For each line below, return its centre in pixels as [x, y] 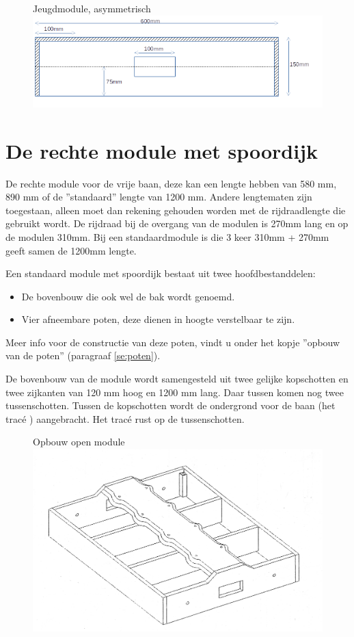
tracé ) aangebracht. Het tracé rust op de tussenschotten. [125, 418]
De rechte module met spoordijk [162, 150]
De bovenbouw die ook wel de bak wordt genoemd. [128, 296]
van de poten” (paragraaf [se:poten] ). [83, 355]
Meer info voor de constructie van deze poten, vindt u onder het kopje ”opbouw [173, 342]
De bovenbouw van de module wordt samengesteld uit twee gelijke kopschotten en [177, 379]
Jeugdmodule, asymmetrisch [92, 8]
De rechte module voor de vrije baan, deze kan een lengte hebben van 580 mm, [171, 183]
